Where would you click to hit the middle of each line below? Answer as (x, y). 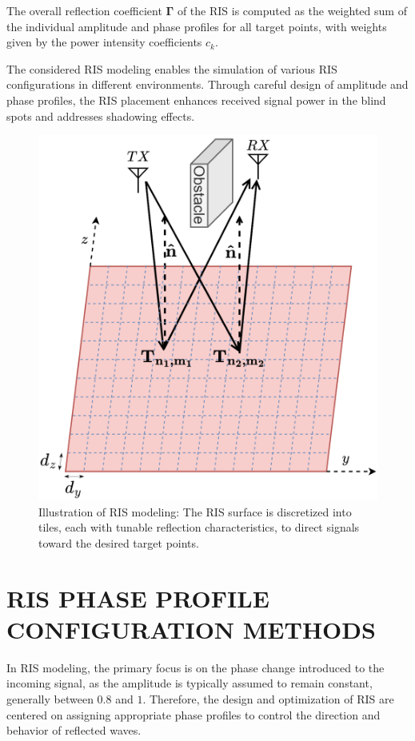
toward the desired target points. (119, 542)
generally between (50, 699)
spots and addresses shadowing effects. (101, 116)
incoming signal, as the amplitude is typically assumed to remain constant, (190, 683)
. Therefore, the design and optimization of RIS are (268, 699)
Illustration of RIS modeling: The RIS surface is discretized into (195, 511)
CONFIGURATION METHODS (191, 629)
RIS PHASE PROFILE (138, 598)
